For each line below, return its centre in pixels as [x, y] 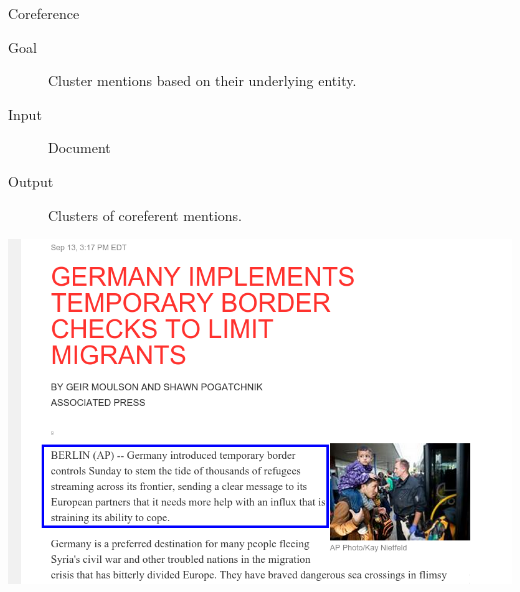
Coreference [44, 13]
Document [79, 147]
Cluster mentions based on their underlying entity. [202, 80]
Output [31, 180]
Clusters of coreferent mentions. [145, 214]
